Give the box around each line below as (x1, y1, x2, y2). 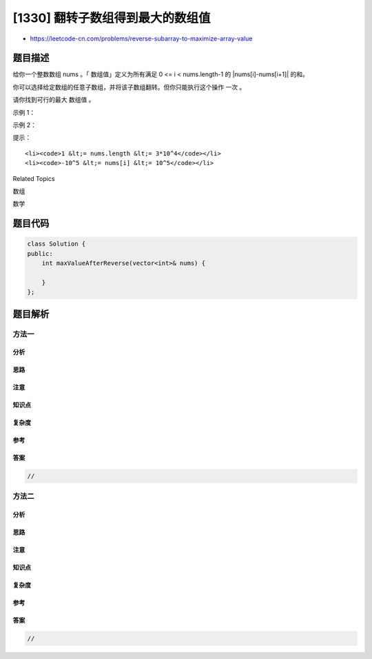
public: (27, 250, 53, 257)
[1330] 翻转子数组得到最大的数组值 (12, 10, 211, 25)
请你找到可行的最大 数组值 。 (12, 96, 95, 104)
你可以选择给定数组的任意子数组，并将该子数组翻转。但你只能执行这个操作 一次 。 (12, 83, 246, 91)
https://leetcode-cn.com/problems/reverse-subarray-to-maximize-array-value (30, 34, 253, 43)
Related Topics (12, 174, 55, 182)
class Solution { (27, 240, 86, 248)
